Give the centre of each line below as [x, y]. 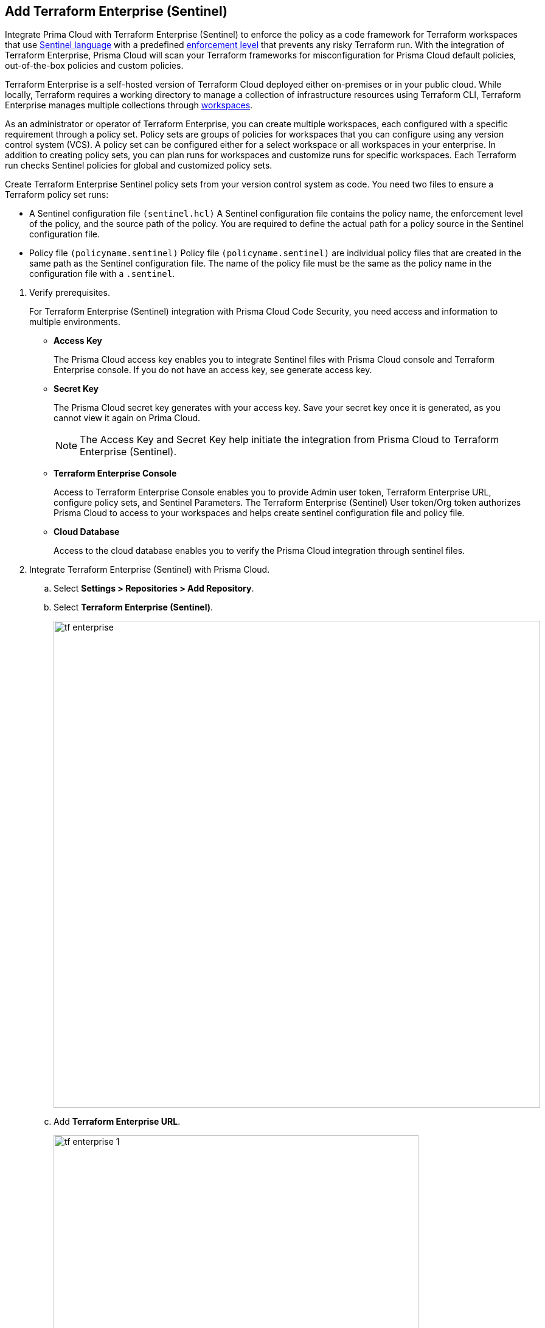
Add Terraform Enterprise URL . [117, 1122]
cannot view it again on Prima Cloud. [127, 418]
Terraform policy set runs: [57, 195]
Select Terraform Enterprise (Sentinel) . [134, 607]
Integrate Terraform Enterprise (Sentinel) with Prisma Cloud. [150, 570]
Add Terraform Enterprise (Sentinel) [116, 11]
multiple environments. [75, 322]
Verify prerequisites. [70, 293]
